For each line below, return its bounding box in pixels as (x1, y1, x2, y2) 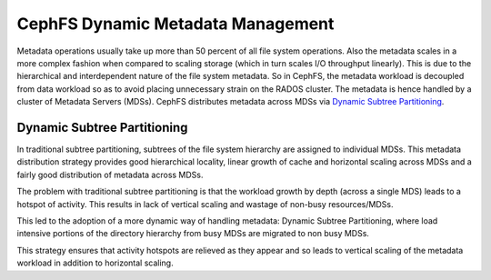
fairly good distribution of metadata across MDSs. (16, 169, 204, 180)
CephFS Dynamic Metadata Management (16, 14, 335, 34)
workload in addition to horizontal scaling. (16, 257, 174, 268)
